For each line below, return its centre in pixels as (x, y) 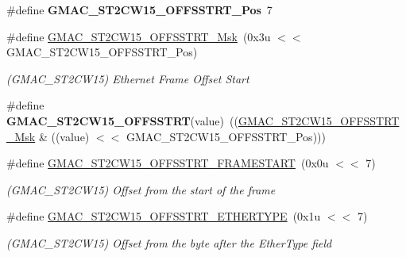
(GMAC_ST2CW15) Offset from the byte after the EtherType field (169, 242)
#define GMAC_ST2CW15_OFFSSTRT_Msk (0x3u (139, 36)
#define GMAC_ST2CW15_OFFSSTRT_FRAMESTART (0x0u (168, 163)
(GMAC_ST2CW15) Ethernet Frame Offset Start (128, 78)
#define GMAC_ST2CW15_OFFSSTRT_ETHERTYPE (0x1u (164, 216)
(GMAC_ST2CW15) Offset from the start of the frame (141, 189)
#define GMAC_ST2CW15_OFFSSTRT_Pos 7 (139, 10)
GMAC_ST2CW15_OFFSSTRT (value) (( (122, 120)
